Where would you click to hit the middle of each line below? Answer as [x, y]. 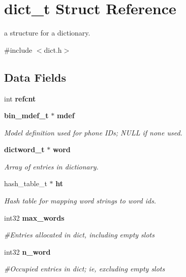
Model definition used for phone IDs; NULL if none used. [93, 132]
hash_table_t [26, 183]
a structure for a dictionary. [47, 33]
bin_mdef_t [26, 115]
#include [18, 49]
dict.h [53, 49]
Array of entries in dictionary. [51, 166]
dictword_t [24, 149]
